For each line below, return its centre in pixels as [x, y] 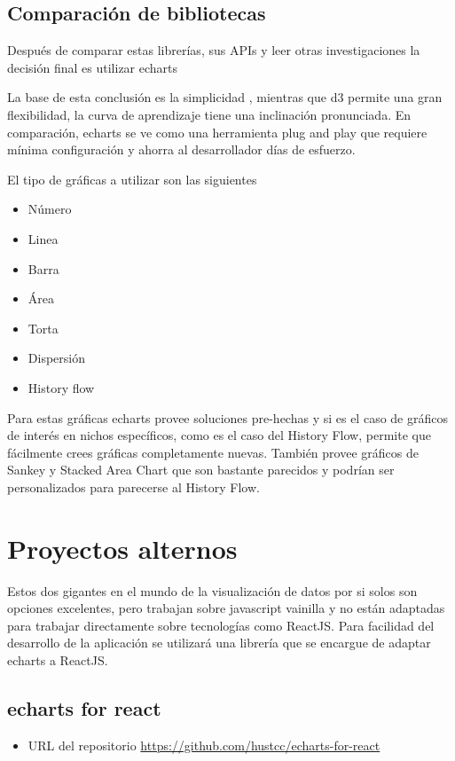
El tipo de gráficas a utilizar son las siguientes [132, 179]
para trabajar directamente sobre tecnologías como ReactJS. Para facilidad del [221, 625]
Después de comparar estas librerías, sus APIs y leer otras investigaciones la [214, 50]
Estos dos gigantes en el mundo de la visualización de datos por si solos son [212, 590]
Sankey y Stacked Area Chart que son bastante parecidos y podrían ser [201, 470]
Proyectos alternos [122, 548]
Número [50, 209]
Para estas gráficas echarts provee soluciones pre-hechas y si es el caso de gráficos [227, 417]
